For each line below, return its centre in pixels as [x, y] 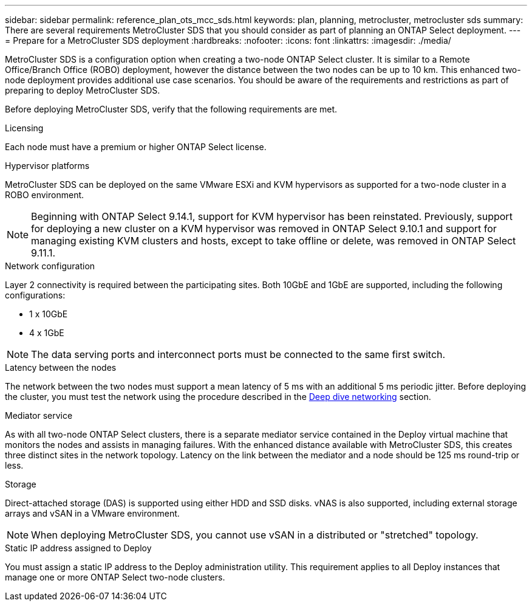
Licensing [24, 128]
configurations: [35, 295]
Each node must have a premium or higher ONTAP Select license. [136, 147]
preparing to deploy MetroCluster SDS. [83, 90]
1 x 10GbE [49, 314]
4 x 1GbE [47, 333]
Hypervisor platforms [47, 166]
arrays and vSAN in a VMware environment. [92, 513]
